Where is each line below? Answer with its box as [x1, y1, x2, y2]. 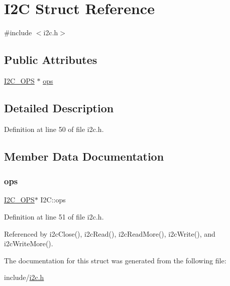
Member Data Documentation [4, 148, 164, 164]
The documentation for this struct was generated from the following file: [4, 255, 226, 265]
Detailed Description [4, 100, 114, 115]
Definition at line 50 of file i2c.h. [4, 123, 104, 134]
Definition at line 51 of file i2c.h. [4, 211, 104, 222]
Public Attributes [4, 52, 97, 67]
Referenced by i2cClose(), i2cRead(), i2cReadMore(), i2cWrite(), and [4, 228, 215, 239]
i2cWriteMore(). [4, 238, 53, 249]
